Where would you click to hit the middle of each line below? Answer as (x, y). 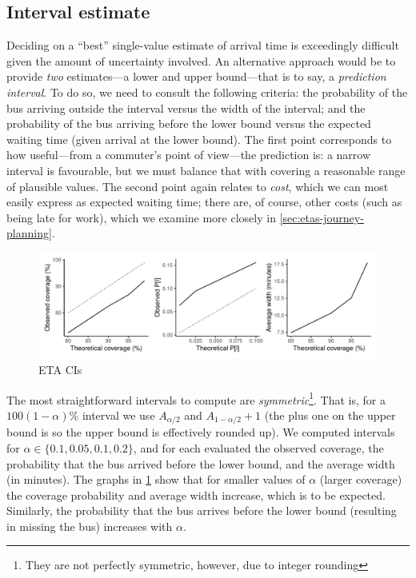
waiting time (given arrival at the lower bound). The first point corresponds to (199, 139)
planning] (29, 233)
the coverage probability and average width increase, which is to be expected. (196, 494)
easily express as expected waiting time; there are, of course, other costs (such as (204, 202)
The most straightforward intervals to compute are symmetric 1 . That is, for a (196, 398)
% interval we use (112, 415)
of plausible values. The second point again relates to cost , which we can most (198, 186)
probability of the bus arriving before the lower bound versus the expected (189, 124)
